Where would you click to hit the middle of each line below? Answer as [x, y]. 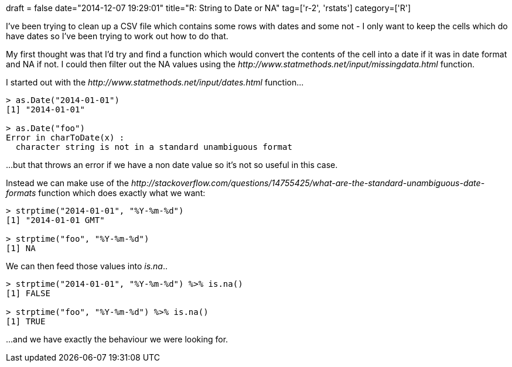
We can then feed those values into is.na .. [87, 266]
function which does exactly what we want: [122, 193]
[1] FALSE [28, 293]
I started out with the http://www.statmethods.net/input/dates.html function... [155, 82]
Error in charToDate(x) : [65, 138]
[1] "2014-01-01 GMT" [55, 220]
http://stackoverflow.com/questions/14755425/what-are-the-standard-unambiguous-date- [308, 183]
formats [21, 193]
